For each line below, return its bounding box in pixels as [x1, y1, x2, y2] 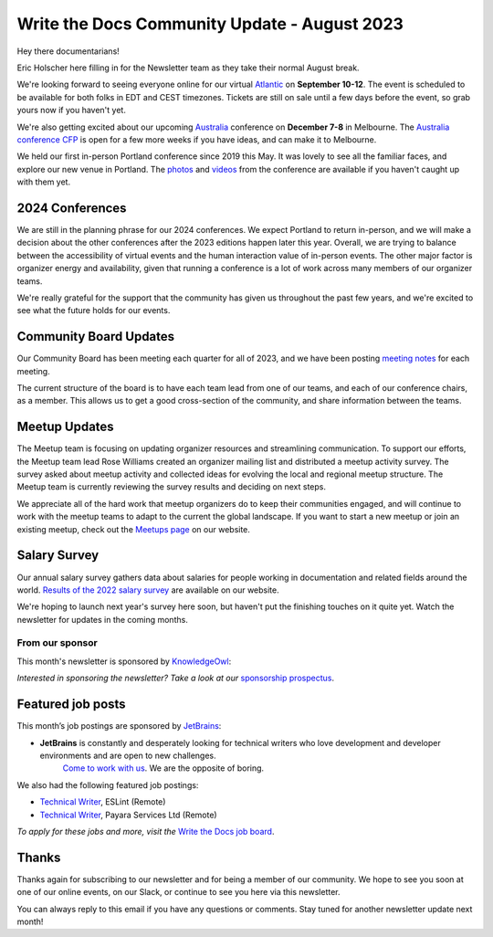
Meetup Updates [16, 419, 114, 435]
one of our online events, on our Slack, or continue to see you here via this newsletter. [16, 887, 341, 898]
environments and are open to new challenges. [39, 750, 216, 761]
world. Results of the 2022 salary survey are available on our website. [16, 584, 280, 595]
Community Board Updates [16, 329, 175, 344]
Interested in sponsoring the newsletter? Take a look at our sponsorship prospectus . [16, 672, 335, 684]
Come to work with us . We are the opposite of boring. [62, 763, 265, 774]
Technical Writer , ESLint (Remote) [39, 796, 166, 807]
